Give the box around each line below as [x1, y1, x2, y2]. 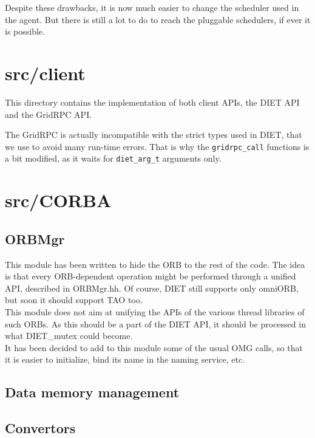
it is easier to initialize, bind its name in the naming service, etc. [5, 353, 245, 366]
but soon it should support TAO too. [5, 293, 143, 306]
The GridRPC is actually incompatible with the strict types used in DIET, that [5, 128, 302, 141]
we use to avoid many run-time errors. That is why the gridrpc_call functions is [5, 140, 310, 152]
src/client [5, 60, 86, 85]
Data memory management [5, 383, 180, 402]
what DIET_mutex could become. [5, 329, 133, 342]
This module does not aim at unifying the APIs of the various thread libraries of [5, 305, 305, 318]
